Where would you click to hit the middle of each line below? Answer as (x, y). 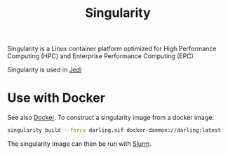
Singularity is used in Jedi (45, 70)
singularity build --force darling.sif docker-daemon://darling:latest (114, 130)
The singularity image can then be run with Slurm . (80, 144)
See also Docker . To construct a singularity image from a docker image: (110, 118)
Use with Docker (56, 98)
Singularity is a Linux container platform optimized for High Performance (112, 49)
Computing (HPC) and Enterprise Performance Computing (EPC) (101, 56)
